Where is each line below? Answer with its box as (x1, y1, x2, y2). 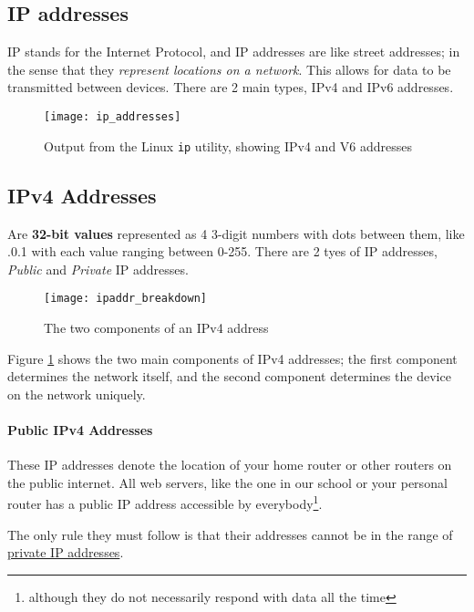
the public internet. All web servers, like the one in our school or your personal (7, 472, 448, 492)
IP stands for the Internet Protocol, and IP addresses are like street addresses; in (7, 42, 460, 61)
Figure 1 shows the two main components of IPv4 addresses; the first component (7, 348, 458, 368)
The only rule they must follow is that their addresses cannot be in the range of (7, 524, 453, 544)
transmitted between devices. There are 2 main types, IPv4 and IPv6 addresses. (7, 78, 454, 97)
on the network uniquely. (7, 384, 146, 403)
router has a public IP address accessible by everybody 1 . (7, 492, 323, 513)
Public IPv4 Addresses (7, 420, 153, 439)
